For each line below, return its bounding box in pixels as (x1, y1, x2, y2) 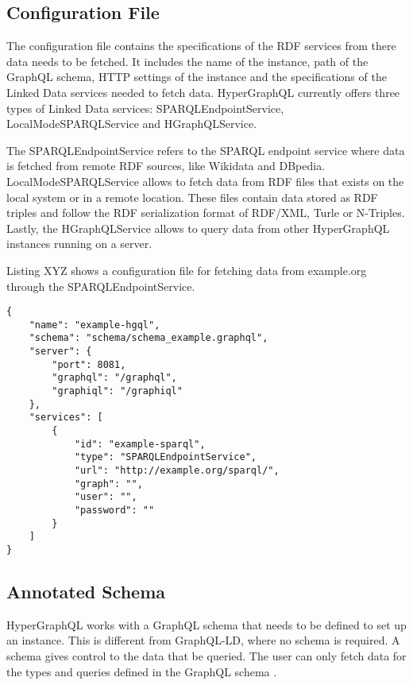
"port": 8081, (52, 358, 126, 370)
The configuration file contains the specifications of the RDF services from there (6, 37, 396, 54)
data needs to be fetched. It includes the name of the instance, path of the (6, 52, 369, 69)
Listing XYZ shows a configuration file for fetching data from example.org (6, 261, 367, 278)
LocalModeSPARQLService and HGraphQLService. (6, 115, 257, 132)
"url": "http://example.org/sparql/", (74, 464, 280, 476)
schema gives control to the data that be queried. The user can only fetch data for (6, 647, 407, 664)
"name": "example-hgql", (29, 319, 160, 331)
